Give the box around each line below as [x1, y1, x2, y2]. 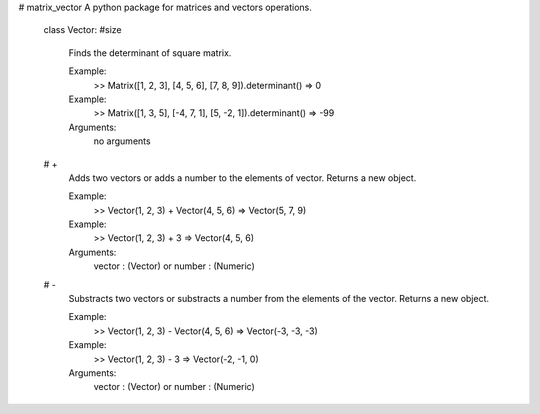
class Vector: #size [43, 24, 122, 36]
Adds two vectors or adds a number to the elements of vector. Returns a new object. [68, 171, 417, 184]
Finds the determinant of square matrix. [68, 46, 232, 59]
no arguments [93, 135, 151, 147]
